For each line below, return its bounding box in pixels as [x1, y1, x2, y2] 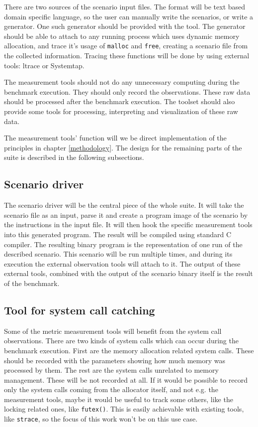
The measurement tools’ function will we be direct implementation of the [4, 133, 227, 143]
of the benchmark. [4, 278, 60, 288]
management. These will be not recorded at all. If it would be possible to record [4, 374, 248, 385]
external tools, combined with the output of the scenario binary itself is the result [4, 268, 253, 279]
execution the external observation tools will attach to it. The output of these [4, 258, 241, 269]
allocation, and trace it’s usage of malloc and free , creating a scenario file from [4, 40, 248, 51]
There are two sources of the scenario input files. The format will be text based [4, 1, 246, 11]
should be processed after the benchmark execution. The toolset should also [4, 96, 235, 107]
